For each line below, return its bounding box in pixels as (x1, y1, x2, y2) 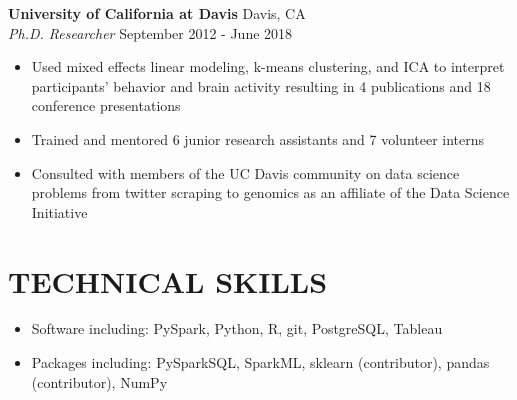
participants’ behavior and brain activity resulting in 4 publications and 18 (31, 75, 491, 96)
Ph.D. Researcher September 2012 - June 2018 (8, 22, 293, 43)
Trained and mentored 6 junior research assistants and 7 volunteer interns (31, 128, 485, 149)
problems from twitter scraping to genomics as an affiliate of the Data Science (31, 182, 510, 203)
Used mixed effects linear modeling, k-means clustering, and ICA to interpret (31, 56, 505, 77)
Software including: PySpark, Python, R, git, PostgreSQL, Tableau (31, 318, 443, 339)
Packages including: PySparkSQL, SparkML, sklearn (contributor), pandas (31, 352, 490, 373)
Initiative (31, 201, 88, 222)
